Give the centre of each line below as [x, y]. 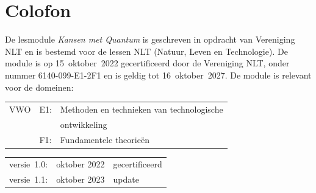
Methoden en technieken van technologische [142, 109]
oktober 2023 [81, 179]
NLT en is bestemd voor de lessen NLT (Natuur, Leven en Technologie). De [146, 51]
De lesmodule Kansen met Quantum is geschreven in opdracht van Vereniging [150, 39]
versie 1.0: [29, 164]
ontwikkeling [84, 124]
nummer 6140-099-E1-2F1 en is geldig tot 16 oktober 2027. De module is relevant [158, 75]
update [126, 179]
